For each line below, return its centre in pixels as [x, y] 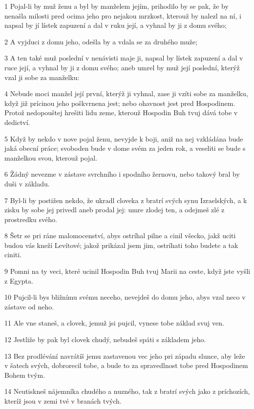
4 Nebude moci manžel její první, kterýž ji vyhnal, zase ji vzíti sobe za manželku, [126, 93]
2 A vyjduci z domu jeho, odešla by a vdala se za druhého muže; [101, 41]
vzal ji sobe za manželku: [42, 77]
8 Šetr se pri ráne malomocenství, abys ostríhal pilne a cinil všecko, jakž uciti [120, 235]
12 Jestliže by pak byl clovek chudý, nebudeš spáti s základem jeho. [105, 339]
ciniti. [13, 255]
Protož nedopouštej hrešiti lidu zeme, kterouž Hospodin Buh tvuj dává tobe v [121, 112]
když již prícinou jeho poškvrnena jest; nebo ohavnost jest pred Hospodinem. [120, 103]
